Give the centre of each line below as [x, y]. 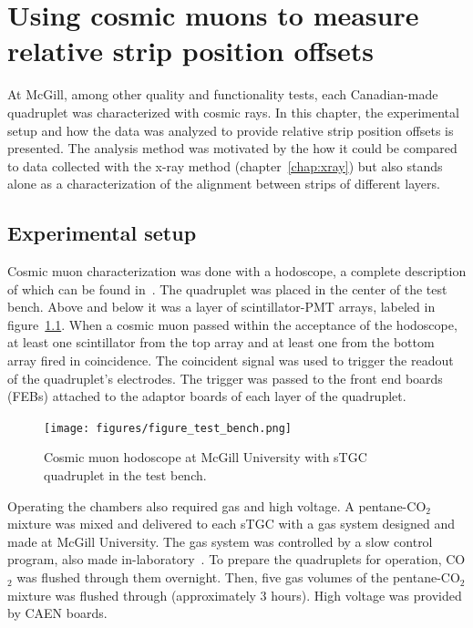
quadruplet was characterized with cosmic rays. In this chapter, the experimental [233, 112]
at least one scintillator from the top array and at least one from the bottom [221, 342]
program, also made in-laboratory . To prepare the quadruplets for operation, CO [236, 559]
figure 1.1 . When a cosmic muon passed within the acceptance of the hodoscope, [232, 324]
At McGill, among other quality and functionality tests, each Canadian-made [223, 94]
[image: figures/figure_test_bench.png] [168, 428]
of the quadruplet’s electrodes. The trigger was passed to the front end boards [225, 378]
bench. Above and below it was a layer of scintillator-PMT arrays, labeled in [221, 307]
